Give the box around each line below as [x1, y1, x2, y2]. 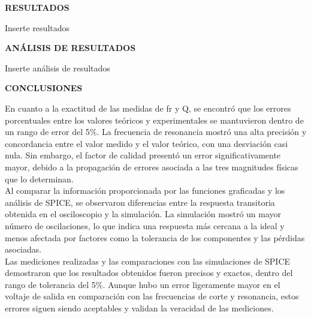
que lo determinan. [5, 172, 74, 185]
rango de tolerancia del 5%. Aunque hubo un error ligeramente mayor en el [5, 278, 280, 290]
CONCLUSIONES [5, 82, 83, 94]
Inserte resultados [5, 21, 70, 34]
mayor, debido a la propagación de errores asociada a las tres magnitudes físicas [5, 160, 298, 173]
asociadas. [5, 243, 42, 256]
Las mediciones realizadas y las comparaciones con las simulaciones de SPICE [5, 254, 291, 267]
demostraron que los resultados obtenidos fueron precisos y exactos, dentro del [5, 266, 293, 279]
